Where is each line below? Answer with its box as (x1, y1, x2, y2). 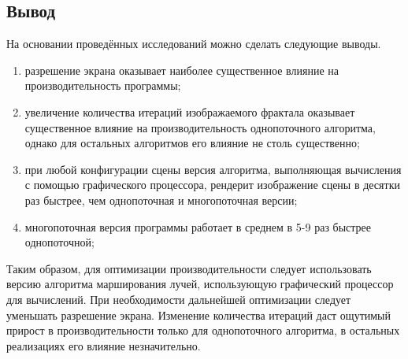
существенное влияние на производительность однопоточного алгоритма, (24, 119, 376, 135)
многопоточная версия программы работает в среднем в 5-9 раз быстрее (24, 218, 372, 235)
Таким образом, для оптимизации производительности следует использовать (6, 260, 372, 276)
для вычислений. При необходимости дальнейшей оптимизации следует (6, 291, 351, 307)
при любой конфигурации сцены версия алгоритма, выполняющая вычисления (24, 161, 402, 177)
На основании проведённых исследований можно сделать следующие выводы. (6, 35, 381, 52)
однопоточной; (24, 234, 95, 250)
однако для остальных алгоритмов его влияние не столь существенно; (24, 135, 360, 151)
